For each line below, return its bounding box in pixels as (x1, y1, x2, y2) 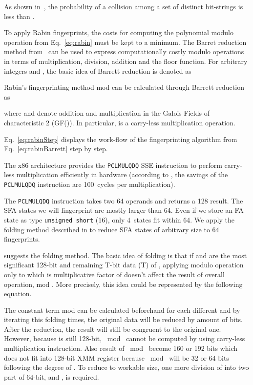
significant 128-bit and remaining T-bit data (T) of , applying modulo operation (4, 260, 244, 270)
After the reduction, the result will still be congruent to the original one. (4, 324, 221, 334)
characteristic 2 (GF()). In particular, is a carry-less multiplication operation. (4, 117, 235, 127)
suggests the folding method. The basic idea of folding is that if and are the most (4, 250, 247, 260)
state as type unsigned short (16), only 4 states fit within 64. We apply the (4, 214, 234, 224)
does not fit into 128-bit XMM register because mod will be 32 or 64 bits (4, 352, 229, 363)
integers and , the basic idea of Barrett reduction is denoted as (4, 65, 191, 76)
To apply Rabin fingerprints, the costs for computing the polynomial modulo (4, 27, 233, 38)
